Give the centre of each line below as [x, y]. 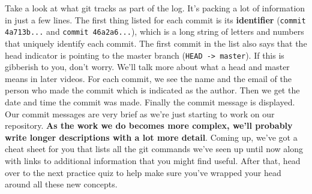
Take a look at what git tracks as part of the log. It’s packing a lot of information [155, 8]
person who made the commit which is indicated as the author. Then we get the [152, 90]
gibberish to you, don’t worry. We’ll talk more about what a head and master [147, 67]
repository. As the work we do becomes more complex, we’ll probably [149, 125]
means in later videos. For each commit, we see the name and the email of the [148, 78]
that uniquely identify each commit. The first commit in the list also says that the [156, 43]
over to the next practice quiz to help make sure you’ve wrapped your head [143, 172]
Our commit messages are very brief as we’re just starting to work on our [140, 113]
